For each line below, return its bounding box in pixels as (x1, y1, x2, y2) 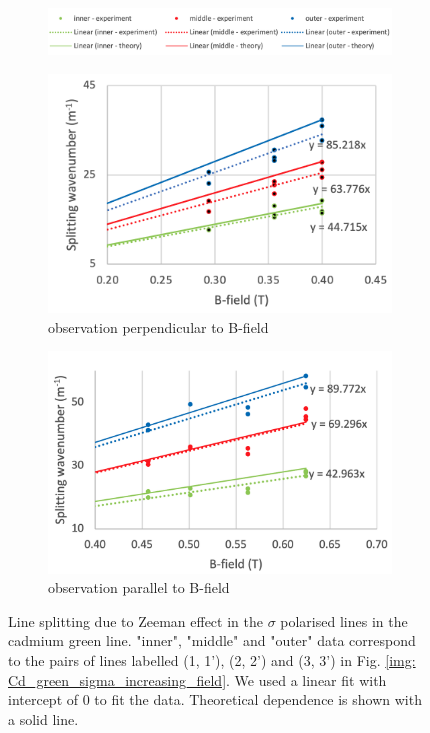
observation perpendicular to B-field (48, 316, 269, 337)
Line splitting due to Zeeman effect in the (8, 610, 263, 631)
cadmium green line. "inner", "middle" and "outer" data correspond (8, 630, 416, 651)
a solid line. (8, 708, 79, 729)
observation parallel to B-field (48, 577, 230, 598)
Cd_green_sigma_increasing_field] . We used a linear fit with (8, 669, 387, 690)
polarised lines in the (280, 610, 408, 631)
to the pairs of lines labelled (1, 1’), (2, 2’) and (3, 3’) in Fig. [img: (8, 650, 416, 671)
